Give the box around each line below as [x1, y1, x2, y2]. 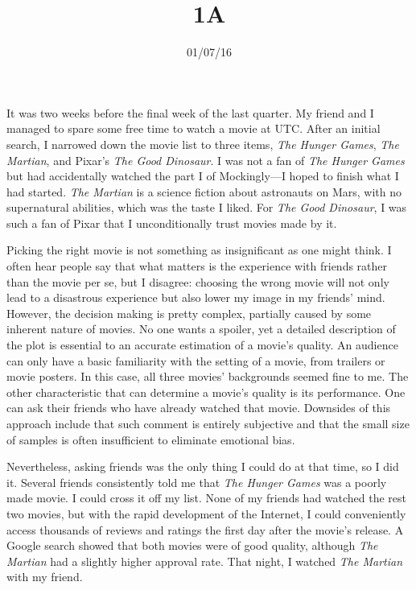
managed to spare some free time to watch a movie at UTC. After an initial [6, 120, 381, 137]
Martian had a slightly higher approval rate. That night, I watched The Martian [6, 552, 403, 569]
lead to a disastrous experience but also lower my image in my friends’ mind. [6, 289, 385, 306]
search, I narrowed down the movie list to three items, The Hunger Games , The [6, 135, 399, 152]
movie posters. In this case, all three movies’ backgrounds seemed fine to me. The [6, 368, 409, 385]
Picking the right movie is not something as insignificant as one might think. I [6, 241, 392, 258]
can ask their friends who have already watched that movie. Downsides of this [6, 399, 391, 416]
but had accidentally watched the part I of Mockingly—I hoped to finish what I [6, 167, 399, 184]
